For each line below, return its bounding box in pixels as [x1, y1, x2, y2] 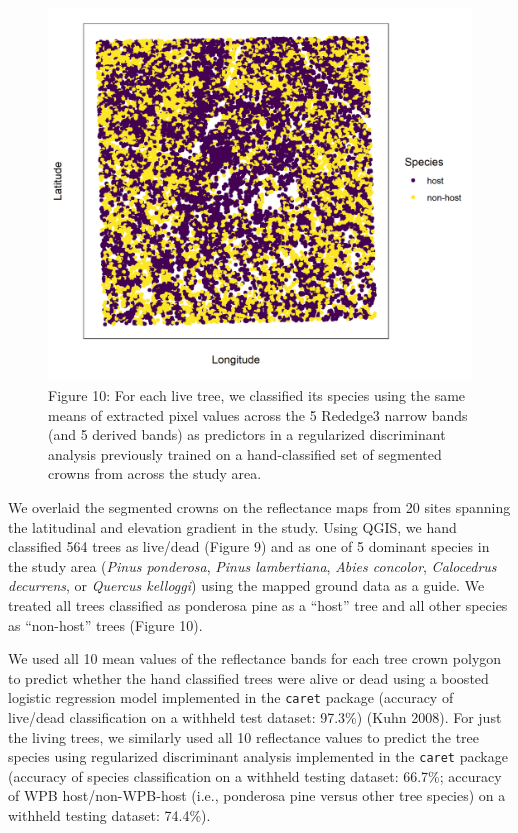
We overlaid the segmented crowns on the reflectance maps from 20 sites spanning [8, 497, 511, 518]
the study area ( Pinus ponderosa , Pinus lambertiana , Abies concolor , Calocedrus [8, 555, 497, 576]
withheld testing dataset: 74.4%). [8, 805, 211, 826]
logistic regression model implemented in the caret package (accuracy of [8, 687, 454, 708]
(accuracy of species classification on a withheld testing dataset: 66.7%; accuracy [8, 765, 502, 786]
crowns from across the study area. [48, 463, 262, 484]
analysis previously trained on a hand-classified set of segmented [48, 443, 442, 464]
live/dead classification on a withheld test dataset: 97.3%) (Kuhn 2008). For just [8, 707, 502, 728]
